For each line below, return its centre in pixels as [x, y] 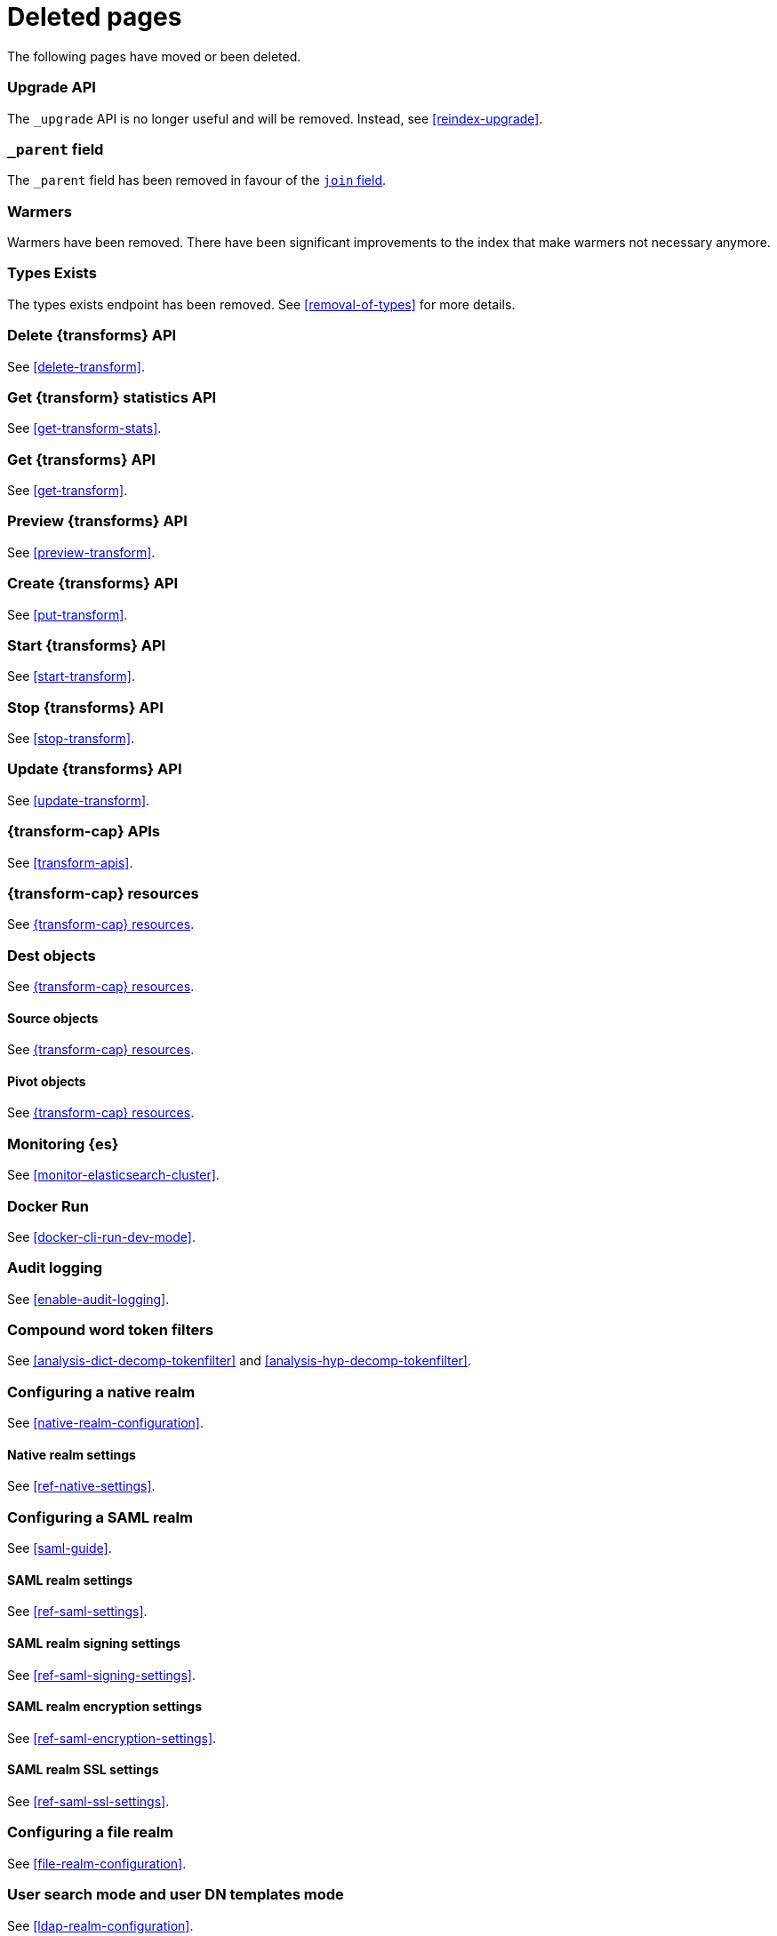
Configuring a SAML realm [100, 1517]
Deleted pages [95, 17]
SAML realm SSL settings [83, 1770]
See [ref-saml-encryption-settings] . [112, 1738]
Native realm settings [72, 1454]
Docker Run [48, 1206]
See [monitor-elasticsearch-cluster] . [113, 1175]
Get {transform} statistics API [112, 397]
